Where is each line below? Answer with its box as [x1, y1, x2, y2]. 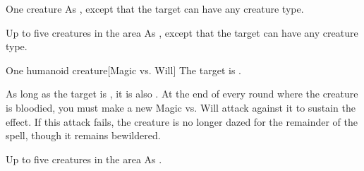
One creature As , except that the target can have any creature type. [6, 1, 304, 16]
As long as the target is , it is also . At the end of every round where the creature [6, 86, 358, 101]
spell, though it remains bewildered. [6, 128, 161, 143]
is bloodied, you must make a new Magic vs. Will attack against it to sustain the [6, 100, 356, 114]
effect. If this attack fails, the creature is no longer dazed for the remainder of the [6, 114, 358, 129]
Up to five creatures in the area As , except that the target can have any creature [6, 25, 358, 40]
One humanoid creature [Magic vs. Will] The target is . [6, 62, 241, 77]
